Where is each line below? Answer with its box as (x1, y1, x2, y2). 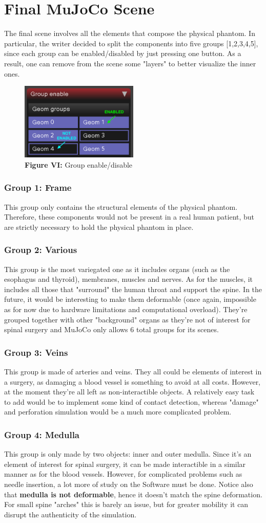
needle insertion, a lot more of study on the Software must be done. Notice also (4, 479, 253, 489)
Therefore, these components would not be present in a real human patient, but (4, 211, 255, 222)
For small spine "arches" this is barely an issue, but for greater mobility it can (4, 499, 249, 510)
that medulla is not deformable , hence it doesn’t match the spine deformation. (4, 489, 262, 499)
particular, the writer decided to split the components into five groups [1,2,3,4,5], (4, 38, 258, 48)
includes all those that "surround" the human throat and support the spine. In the (4, 283, 262, 294)
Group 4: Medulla (4, 428, 79, 441)
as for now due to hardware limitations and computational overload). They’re (4, 304, 248, 315)
